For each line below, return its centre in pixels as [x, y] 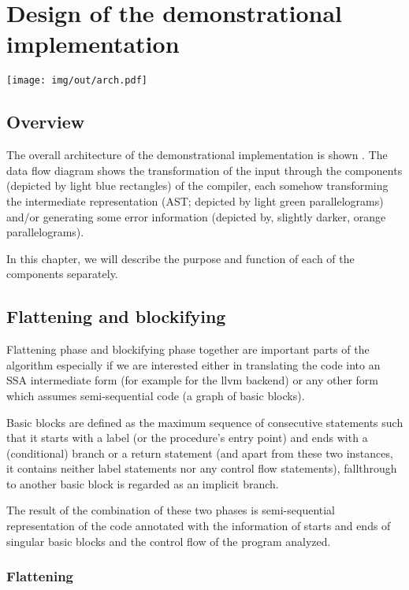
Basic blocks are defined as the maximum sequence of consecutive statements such [205, 422]
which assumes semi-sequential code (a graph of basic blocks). [156, 395]
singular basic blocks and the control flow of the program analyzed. [169, 541]
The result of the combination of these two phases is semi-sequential [171, 510]
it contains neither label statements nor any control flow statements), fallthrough [202, 468]
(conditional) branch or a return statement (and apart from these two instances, [200, 453]
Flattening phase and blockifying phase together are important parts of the [188, 349]
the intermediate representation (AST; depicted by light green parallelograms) [195, 200]
